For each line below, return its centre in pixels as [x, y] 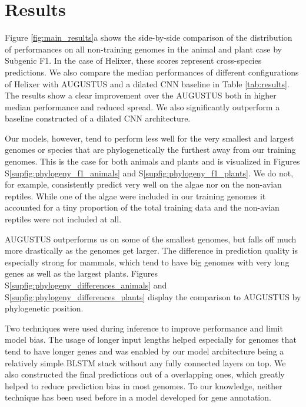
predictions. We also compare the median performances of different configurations [152, 72]
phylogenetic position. [44, 308]
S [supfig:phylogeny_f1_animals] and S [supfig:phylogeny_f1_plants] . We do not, [149, 173]
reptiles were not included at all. [63, 219]
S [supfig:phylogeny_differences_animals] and [86, 285]
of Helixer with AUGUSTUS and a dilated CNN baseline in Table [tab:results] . [147, 83]
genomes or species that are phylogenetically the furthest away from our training [150, 150]
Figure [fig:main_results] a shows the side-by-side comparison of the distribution [149, 37]
